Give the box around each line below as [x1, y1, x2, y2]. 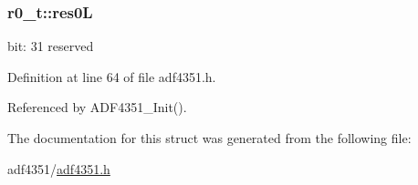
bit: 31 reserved [7, 36, 94, 56]
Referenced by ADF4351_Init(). [7, 98, 187, 117]
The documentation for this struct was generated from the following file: [7, 128, 412, 147]
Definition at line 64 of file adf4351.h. [7, 67, 216, 86]
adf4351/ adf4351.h [7, 159, 110, 178]
